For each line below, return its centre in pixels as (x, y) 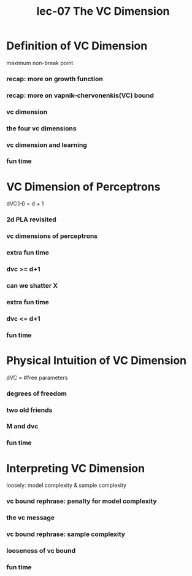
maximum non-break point (40, 63)
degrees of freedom (37, 393)
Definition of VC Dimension (77, 46)
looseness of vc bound (41, 551)
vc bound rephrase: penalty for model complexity (82, 501)
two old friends (29, 410)
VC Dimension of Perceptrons (83, 187)
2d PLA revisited (31, 219)
